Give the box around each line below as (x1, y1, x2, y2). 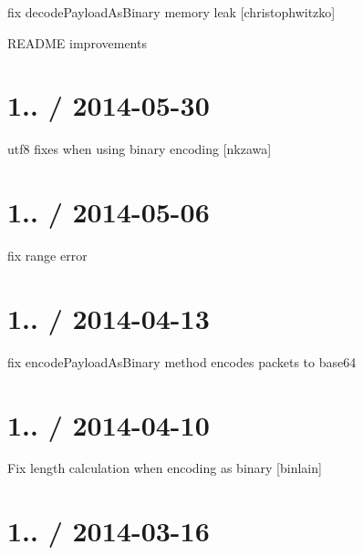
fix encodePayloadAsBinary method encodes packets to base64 (7, 352, 357, 371)
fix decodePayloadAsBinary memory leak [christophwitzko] (7, 3, 336, 21)
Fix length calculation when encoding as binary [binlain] (7, 458, 322, 478)
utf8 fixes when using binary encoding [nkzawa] (7, 139, 272, 159)
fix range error (7, 246, 88, 265)
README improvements (7, 33, 147, 52)
